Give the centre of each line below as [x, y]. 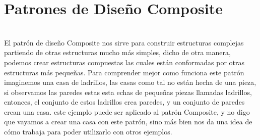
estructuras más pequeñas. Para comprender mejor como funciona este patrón [124, 72]
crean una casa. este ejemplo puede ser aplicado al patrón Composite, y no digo [127, 111]
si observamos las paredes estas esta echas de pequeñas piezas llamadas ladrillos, [128, 92]
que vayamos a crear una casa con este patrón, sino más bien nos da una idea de [128, 122]
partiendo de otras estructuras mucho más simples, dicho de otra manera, [117, 52]
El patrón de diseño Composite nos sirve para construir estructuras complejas [124, 42]
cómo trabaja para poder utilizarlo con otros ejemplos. [88, 132]
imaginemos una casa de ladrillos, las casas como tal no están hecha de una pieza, [130, 82]
